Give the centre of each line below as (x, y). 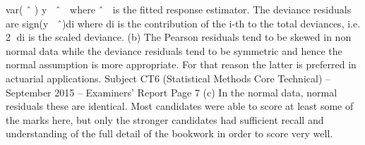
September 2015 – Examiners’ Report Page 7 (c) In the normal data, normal (172, 92)
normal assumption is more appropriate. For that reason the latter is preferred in (181, 64)
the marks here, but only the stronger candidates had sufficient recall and (165, 119)
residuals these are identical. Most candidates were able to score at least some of (180, 106)
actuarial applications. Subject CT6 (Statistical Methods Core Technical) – (168, 78)
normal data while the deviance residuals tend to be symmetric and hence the (174, 50)
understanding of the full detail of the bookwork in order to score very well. (169, 133)
